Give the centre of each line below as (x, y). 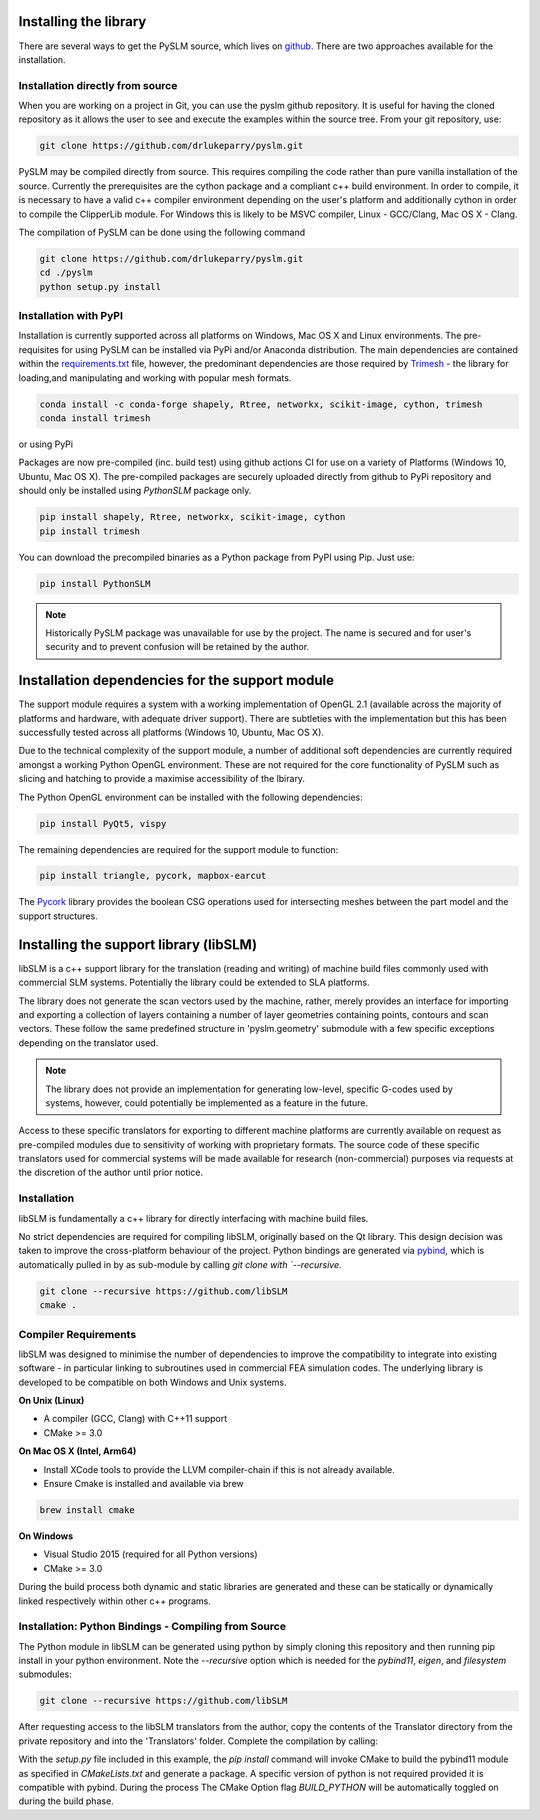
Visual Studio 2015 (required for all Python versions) (151, 1554)
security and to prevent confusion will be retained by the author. (177, 647)
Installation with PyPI (71, 316)
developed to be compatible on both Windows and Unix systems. (152, 1382)
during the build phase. (66, 1801)
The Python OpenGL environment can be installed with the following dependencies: (191, 797)
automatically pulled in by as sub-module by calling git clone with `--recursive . (180, 1264)
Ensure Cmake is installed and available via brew (143, 1483)
